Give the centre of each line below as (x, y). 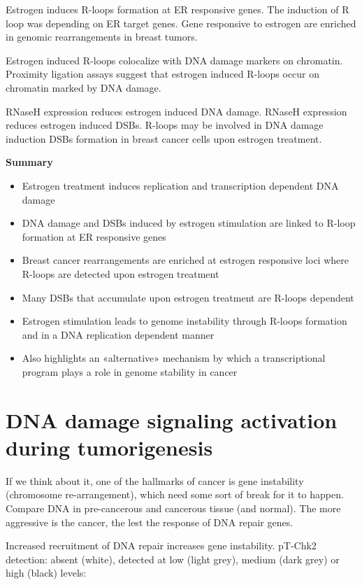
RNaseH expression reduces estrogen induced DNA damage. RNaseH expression (176, 111)
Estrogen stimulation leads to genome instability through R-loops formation (184, 321)
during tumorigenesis (109, 447)
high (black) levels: (46, 573)
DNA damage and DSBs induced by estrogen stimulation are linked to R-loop (189, 223)
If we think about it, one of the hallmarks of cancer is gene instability (155, 480)
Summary (29, 162)
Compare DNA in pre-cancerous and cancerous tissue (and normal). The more (173, 508)
